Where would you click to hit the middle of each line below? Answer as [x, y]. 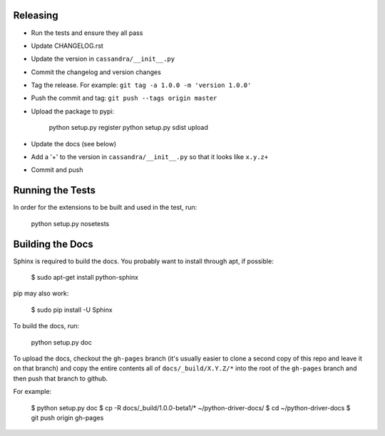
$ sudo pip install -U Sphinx [72, 310]
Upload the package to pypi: [72, 111]
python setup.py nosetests [70, 223]
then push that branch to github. [61, 378]
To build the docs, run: [46, 326]
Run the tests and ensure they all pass [87, 33]
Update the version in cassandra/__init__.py [103, 59]
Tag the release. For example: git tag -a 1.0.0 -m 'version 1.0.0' [141, 85]
